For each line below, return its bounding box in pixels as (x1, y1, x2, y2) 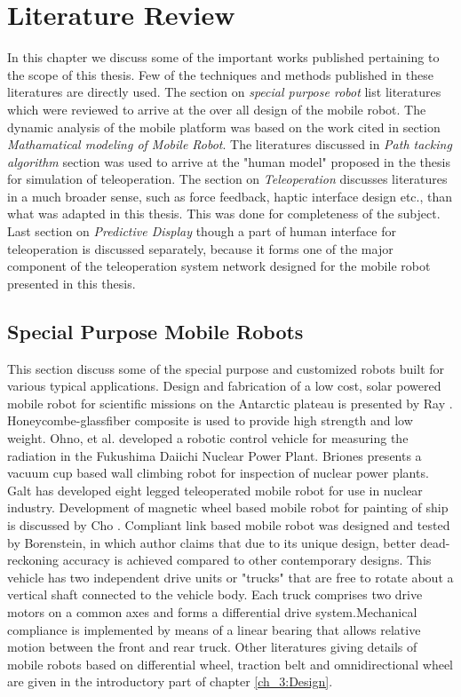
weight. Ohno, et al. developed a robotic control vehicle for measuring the (7, 429, 409, 448)
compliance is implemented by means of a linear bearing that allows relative (7, 620, 421, 638)
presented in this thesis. (7, 273, 136, 292)
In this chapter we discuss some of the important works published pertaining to (7, 48, 440, 67)
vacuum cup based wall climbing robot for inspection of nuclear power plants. (7, 463, 429, 482)
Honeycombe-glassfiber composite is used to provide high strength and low (7, 411, 413, 430)
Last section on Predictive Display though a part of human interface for (7, 222, 396, 241)
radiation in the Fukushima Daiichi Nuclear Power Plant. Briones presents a (7, 446, 422, 464)
